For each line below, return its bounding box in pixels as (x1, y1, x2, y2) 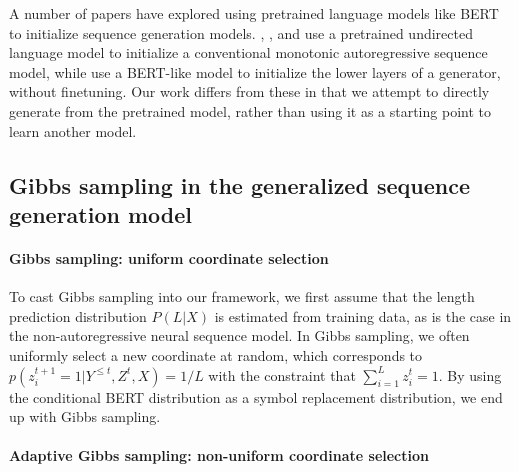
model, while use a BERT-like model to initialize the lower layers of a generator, (9, 61, 501, 82)
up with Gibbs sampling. (9, 406, 161, 427)
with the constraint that (208, 364, 356, 385)
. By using (438, 364, 502, 385)
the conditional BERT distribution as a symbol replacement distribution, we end (9, 386, 503, 407)
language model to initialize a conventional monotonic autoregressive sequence (9, 42, 488, 63)
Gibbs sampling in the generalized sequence (9, 169, 470, 200)
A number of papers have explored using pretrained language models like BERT (9, 3, 499, 23)
